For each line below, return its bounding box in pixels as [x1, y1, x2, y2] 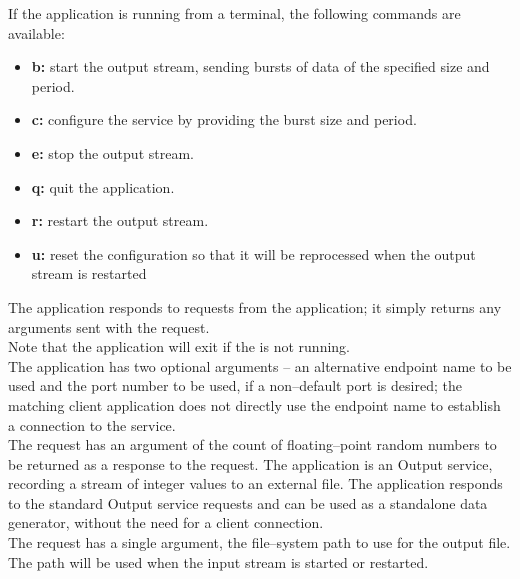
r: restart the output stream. [31, 210, 209, 231]
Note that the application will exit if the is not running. [8, 336, 350, 357]
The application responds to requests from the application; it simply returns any [8, 296, 502, 317]
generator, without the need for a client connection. [8, 512, 324, 533]
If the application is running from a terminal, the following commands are [8, 3, 461, 23]
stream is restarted [31, 263, 147, 284]
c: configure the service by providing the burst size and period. [31, 109, 417, 130]
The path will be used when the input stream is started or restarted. [8, 551, 429, 572]
